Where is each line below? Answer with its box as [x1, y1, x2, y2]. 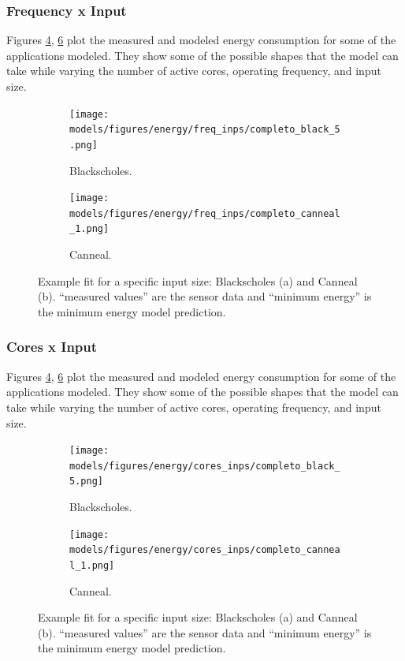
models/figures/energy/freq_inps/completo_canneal [69, 207, 340, 219]
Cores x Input [6, 337, 98, 357]
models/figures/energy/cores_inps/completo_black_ [69, 460, 340, 472]
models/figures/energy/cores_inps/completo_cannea [69, 544, 340, 556]
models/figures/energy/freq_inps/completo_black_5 [69, 124, 340, 136]
